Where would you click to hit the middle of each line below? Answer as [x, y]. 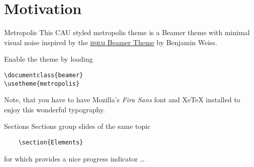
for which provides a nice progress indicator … [75, 158]
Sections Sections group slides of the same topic [77, 126]
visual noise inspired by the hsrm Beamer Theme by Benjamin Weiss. [111, 42]
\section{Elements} [51, 142]
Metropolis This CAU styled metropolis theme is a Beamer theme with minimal [127, 32]
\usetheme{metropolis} [42, 83]
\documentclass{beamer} [44, 75]
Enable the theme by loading [48, 59]
